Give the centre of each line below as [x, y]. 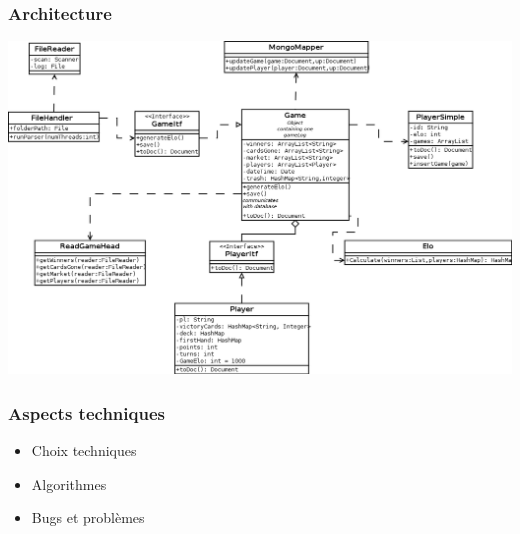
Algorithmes [69, 483]
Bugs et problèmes [88, 517]
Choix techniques [84, 450]
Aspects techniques [86, 412]
